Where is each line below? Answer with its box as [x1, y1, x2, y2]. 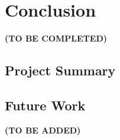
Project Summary [5, 61, 116, 79]
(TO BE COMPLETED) [5, 32, 107, 44]
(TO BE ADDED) [5, 123, 81, 136]
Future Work [5, 96, 86, 114]
